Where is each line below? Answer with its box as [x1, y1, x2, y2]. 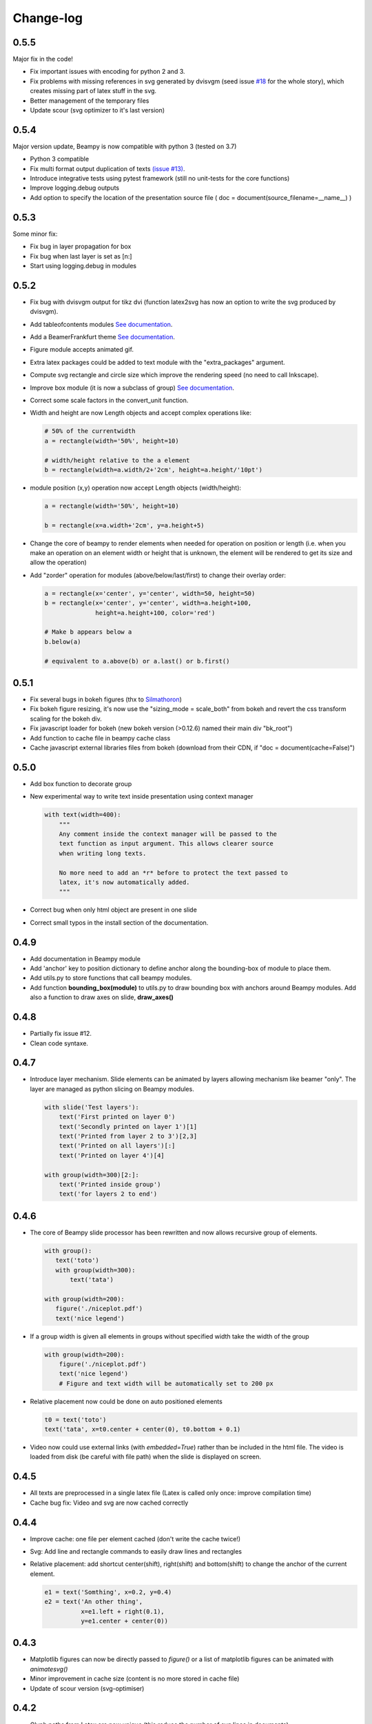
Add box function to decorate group [30, 779, 132, 788]
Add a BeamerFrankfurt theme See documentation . [30, 333, 175, 341]
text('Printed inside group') [59, 1180, 161, 1188]
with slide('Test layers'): [44, 1103, 139, 1111]
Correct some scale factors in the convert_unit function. [30, 396, 189, 404]
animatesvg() [30, 1665, 68, 1673]
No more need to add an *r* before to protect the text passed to [59, 869, 289, 876]
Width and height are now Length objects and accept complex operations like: [30, 409, 251, 417]
